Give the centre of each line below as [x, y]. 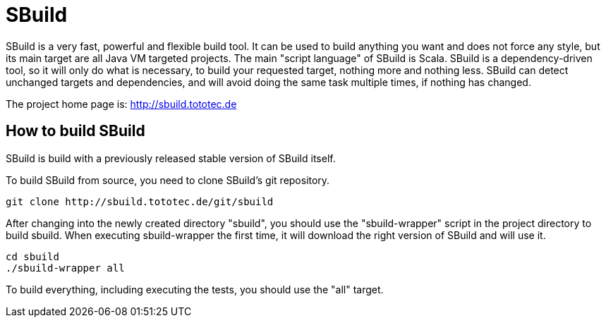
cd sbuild [32, 256]
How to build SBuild [75, 131]
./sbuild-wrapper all [65, 268]
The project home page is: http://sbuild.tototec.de [121, 104]
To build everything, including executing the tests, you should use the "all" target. [195, 289]
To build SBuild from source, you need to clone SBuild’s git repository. [168, 180]
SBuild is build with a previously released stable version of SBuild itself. [171, 158]
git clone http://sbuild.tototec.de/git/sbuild [140, 201]
